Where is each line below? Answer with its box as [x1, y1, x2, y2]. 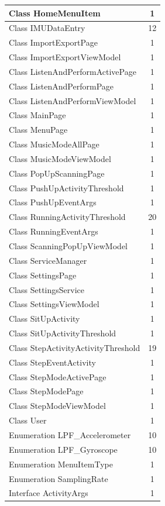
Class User [9, 414, 47, 426]
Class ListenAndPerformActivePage [9, 65, 136, 77]
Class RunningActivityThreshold [9, 211, 126, 223]
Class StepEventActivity [9, 356, 96, 368]
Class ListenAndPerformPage [9, 80, 114, 92]
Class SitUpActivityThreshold [9, 327, 116, 339]
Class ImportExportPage [9, 36, 98, 49]
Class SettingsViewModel [9, 298, 99, 310]
